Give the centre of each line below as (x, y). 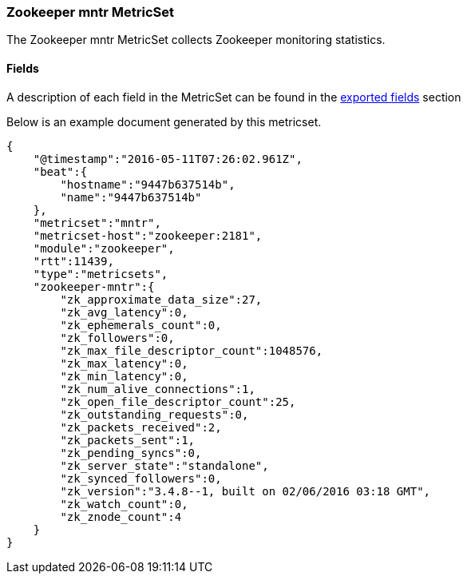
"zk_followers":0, (117, 338)
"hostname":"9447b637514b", (148, 184)
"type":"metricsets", (101, 274)
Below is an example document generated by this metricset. (164, 121)
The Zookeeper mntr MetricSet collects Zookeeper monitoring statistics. (196, 40)
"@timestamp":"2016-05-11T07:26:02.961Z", (168, 159)
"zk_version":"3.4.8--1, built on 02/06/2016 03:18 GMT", (245, 491)
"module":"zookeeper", (104, 248)
